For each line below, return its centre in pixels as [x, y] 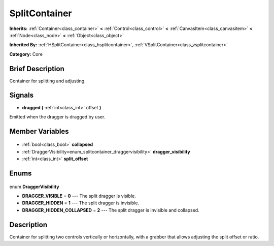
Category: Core [26, 54]
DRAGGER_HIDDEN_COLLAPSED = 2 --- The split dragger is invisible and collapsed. [111, 210]
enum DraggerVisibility [34, 187]
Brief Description [37, 69]
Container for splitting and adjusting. [47, 81]
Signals [22, 95]
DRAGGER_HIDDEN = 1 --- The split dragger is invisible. [81, 203]
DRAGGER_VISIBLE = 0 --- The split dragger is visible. [79, 196]
